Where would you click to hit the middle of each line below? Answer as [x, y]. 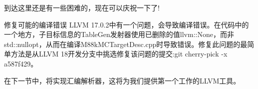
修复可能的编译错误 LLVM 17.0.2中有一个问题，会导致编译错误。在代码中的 [127, 24]
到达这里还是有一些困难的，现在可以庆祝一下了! [82, 7]
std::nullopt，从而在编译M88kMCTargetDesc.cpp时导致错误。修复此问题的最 [126, 44]
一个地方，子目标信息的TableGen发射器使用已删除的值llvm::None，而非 [119, 34]
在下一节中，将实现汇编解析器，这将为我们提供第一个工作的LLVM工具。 [122, 80]
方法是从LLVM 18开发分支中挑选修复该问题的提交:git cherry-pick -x [119, 54]
